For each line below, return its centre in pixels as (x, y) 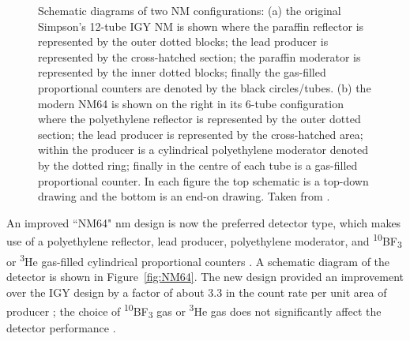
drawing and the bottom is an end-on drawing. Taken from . (184, 196)
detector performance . (61, 328)
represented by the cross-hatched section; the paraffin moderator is (199, 56)
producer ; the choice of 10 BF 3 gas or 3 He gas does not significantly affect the (194, 310)
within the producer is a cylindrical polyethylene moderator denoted (203, 150)
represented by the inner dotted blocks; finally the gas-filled (182, 72)
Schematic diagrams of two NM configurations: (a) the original (190, 10)
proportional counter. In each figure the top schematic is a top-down (203, 180)
